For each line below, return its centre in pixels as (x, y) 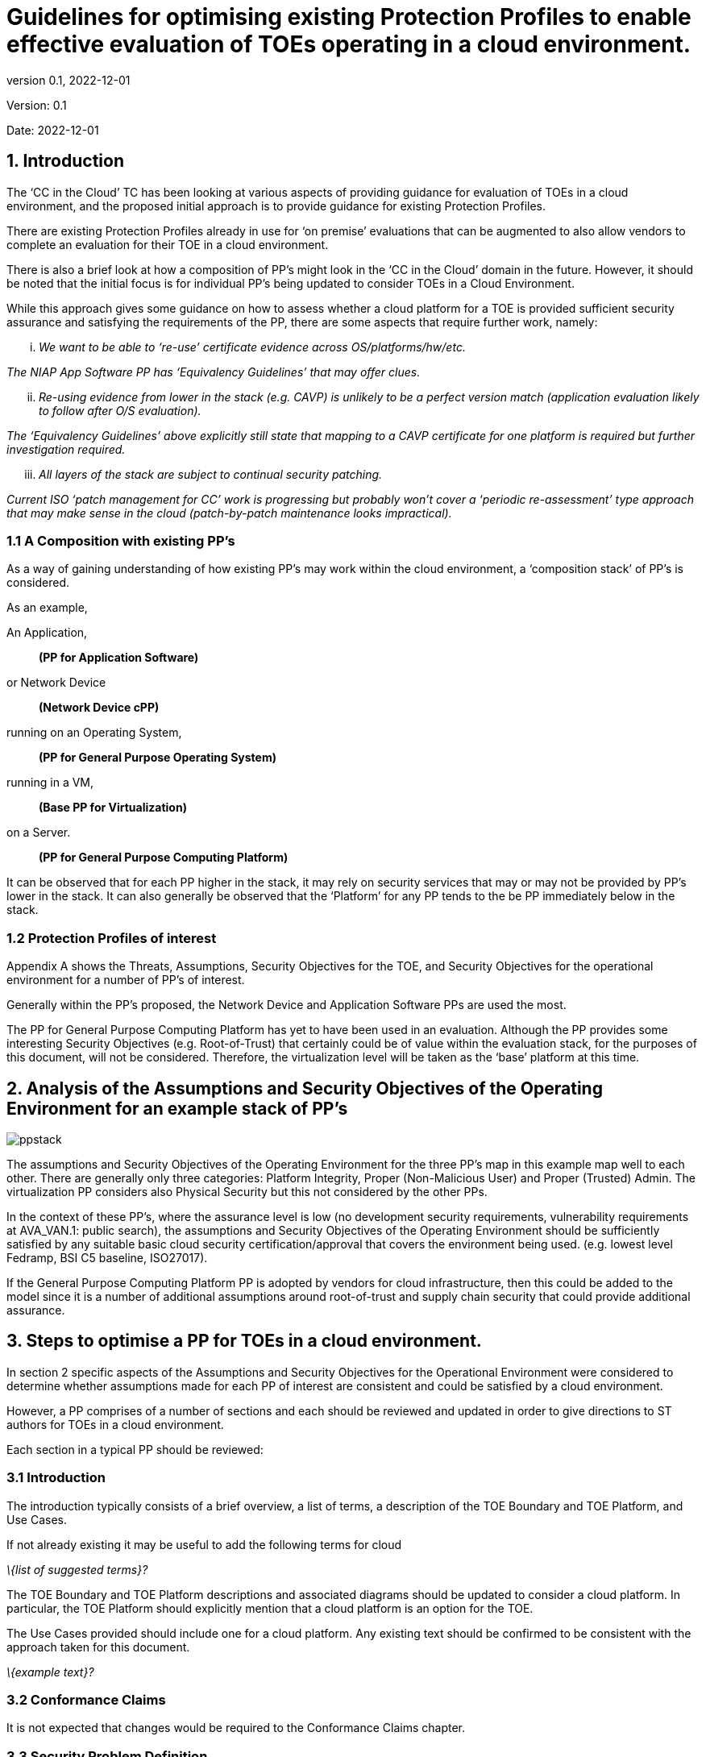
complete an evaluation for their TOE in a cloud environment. (168, 244)
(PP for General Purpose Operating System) (158, 758)
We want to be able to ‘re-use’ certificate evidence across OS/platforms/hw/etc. (252, 347)
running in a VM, (50, 783)
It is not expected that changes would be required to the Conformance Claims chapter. (236, 1728)
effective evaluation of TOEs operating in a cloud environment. (349, 44)
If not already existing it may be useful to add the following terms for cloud (204, 1544)
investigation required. (66, 449)
